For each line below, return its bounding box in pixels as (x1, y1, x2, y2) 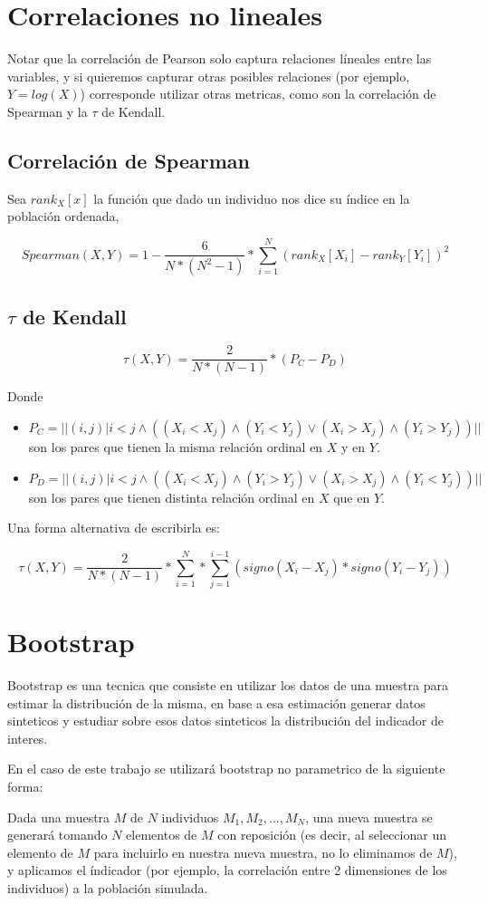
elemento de (7, 842, 73, 861)
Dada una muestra (7, 807, 110, 826)
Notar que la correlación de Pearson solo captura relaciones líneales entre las (7, 49, 432, 68)
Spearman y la (7, 101, 88, 120)
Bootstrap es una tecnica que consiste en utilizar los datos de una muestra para (7, 676, 448, 695)
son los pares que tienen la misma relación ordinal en (28, 437, 323, 456)
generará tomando (7, 825, 108, 844)
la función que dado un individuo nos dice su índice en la (93, 188, 410, 207)
